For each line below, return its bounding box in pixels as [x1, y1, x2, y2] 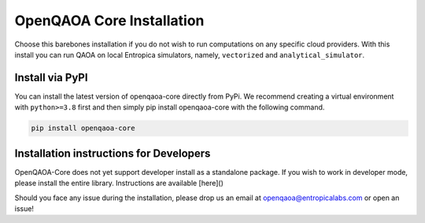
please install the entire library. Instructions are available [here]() [14, 178, 224, 188]
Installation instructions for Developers [14, 147, 211, 160]
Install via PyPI [14, 71, 88, 84]
